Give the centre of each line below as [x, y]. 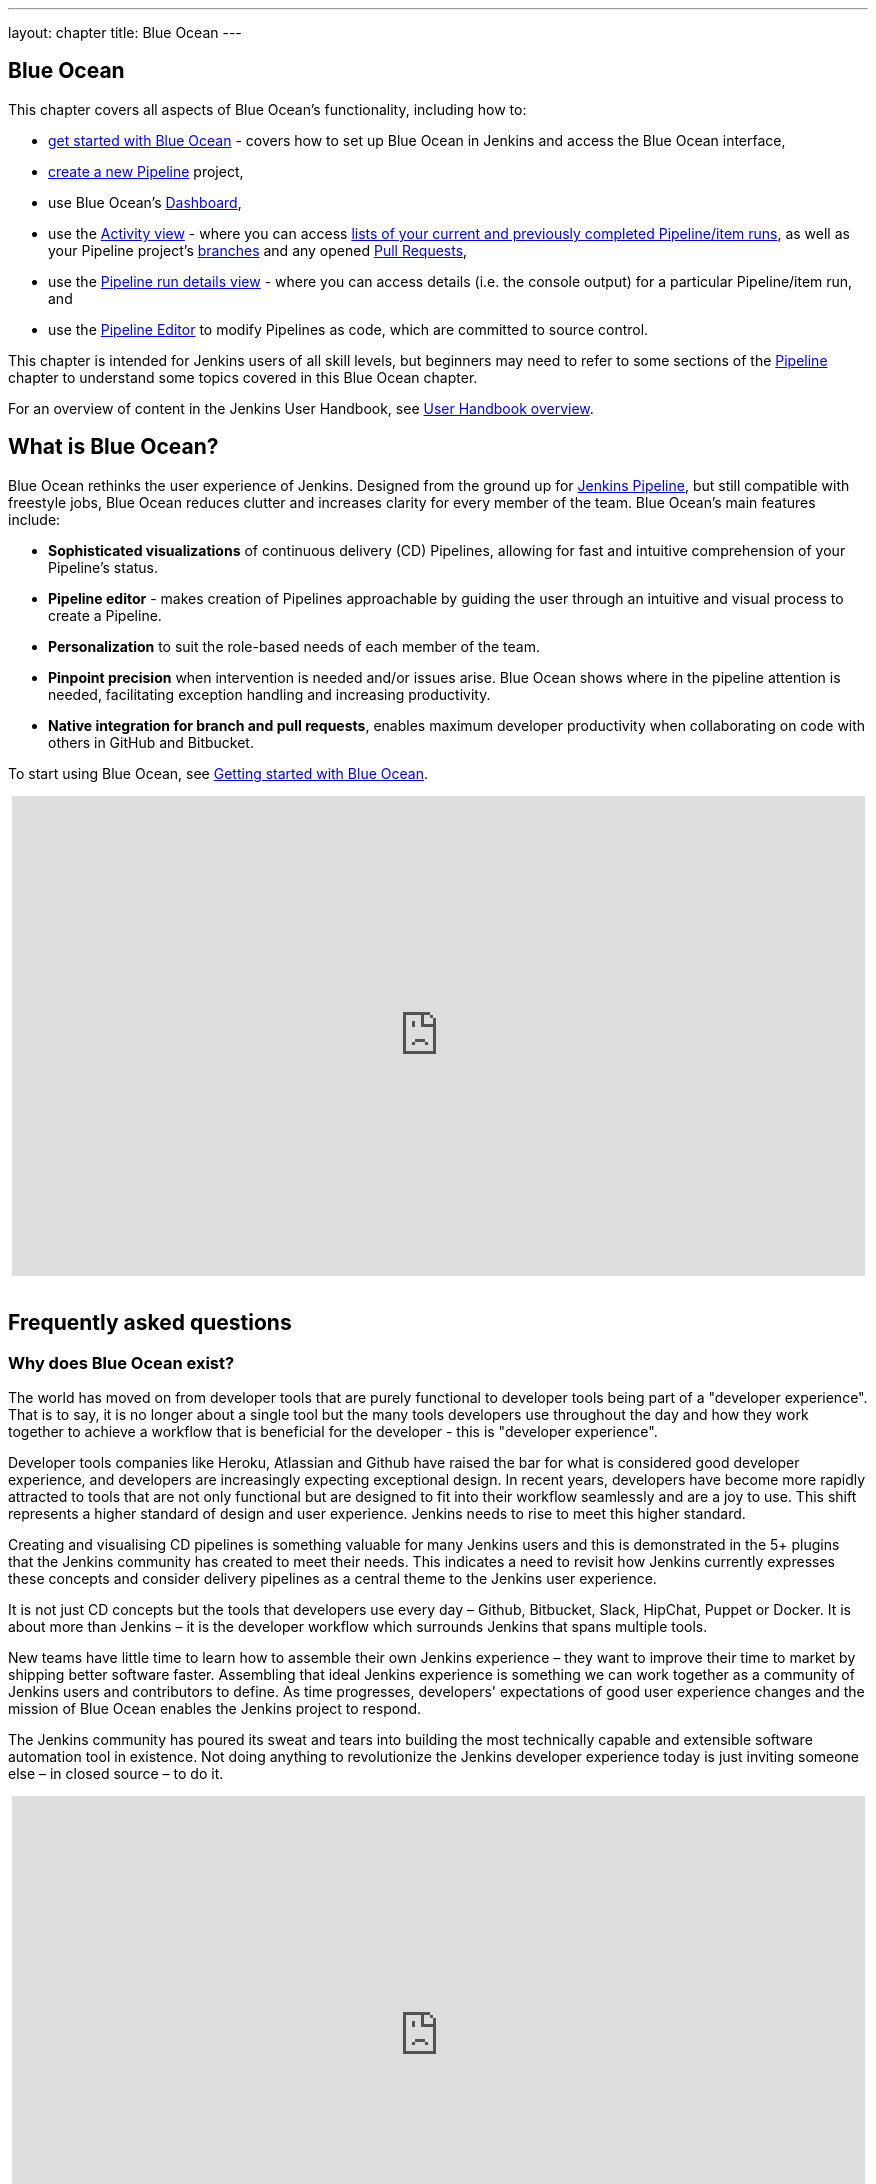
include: [34, 519]
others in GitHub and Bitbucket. [151, 742]
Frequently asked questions [150, 1323]
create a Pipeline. [105, 615]
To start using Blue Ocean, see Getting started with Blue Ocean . [218, 773]
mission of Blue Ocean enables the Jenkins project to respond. [215, 1708]
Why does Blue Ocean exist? [121, 1362]
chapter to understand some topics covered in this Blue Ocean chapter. [243, 377]
